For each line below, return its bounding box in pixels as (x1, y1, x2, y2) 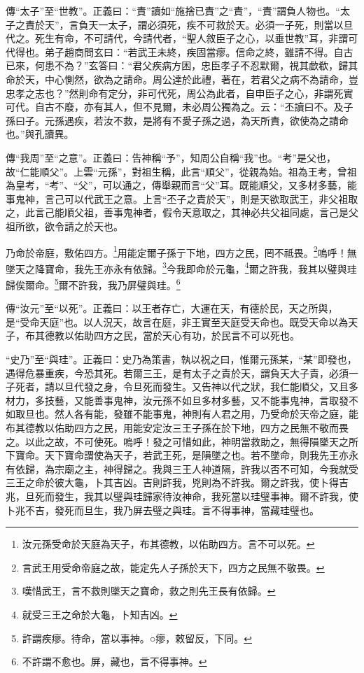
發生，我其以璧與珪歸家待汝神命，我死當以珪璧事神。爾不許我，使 (54, 488, 358, 503)
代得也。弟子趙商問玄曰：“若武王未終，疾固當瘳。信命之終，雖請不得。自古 (6, 44, 353, 59)
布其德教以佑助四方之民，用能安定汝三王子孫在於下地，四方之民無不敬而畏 (6, 420, 349, 434)
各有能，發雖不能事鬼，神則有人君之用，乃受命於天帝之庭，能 (73, 406, 358, 421)
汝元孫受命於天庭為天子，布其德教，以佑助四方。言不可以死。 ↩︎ (22, 537, 315, 551)
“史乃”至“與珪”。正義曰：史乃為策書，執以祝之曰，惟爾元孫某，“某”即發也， (6, 352, 357, 367)
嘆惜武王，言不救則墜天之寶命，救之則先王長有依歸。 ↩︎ (22, 583, 276, 598)
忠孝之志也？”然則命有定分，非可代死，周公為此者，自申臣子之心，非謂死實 (6, 85, 353, 100)
